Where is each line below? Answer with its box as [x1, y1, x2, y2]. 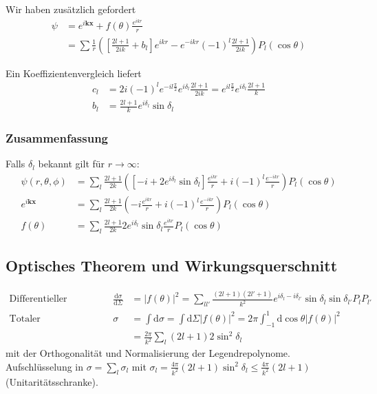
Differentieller [9, 294, 67, 304]
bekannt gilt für [38, 156, 105, 171]
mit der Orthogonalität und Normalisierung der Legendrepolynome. [6, 346, 290, 360]
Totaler [9, 313, 41, 324]
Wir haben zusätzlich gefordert [6, 2, 136, 16]
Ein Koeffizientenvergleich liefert [6, 65, 142, 80]
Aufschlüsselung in [6, 359, 84, 373]
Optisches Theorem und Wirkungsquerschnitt [6, 255, 338, 276]
